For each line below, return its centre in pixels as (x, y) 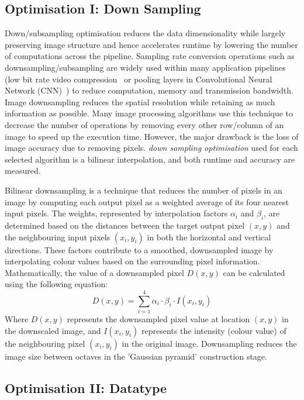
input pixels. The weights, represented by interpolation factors (116, 213)
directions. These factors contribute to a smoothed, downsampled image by (139, 249)
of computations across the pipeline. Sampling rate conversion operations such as (150, 56)
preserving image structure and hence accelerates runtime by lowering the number (151, 44)
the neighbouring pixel (45, 343)
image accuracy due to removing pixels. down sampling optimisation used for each (151, 148)
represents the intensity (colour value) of (214, 330)
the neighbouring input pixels (58, 237)
